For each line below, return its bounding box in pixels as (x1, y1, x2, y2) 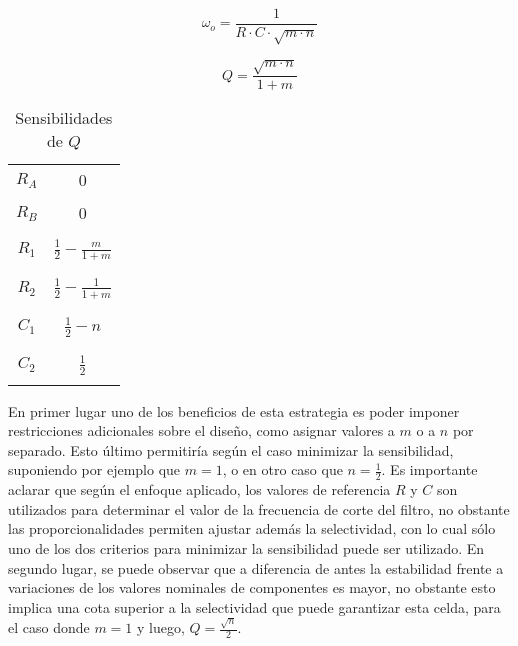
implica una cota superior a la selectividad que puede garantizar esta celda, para (8, 596, 501, 617)
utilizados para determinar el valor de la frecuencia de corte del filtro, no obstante (8, 498, 510, 519)
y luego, (137, 617, 185, 637)
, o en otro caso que (222, 459, 343, 480)
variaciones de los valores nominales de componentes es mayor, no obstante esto (8, 577, 496, 598)
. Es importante (381, 459, 478, 480)
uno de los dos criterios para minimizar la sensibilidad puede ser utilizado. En (8, 537, 485, 558)
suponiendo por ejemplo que (8, 459, 181, 480)
